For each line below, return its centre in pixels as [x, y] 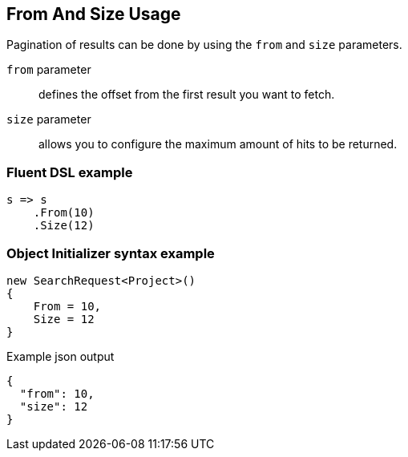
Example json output [61, 356]
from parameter [49, 70]
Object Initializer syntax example [111, 253]
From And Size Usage [94, 14]
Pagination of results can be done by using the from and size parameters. [204, 45]
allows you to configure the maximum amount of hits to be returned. [218, 144]
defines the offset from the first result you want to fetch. [187, 95]
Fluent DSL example [70, 172]
